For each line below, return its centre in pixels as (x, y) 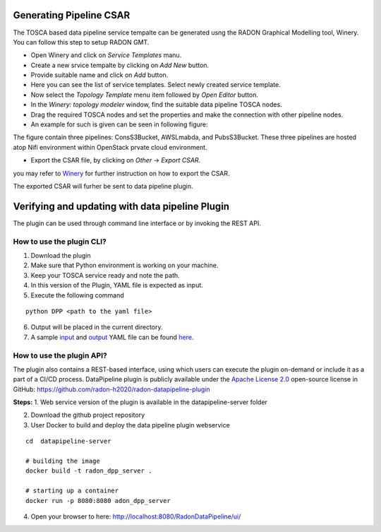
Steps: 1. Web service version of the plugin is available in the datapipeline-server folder (140, 402)
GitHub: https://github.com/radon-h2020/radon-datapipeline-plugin (112, 389)
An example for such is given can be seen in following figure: (119, 124)
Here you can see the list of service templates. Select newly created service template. (156, 85)
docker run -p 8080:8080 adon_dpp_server (98, 501)
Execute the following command (78, 295)
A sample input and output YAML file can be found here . (112, 337)
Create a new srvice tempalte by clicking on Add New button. (120, 65)
